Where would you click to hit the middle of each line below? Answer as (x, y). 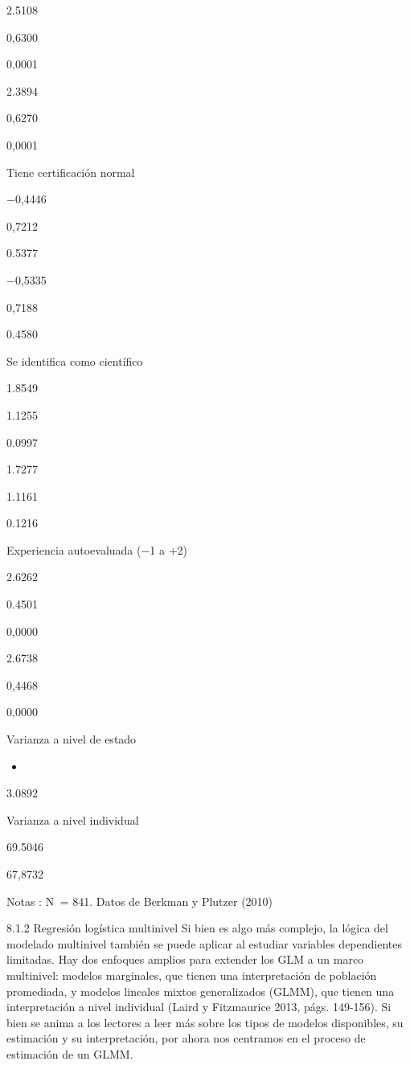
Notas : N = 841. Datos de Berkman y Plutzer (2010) (140, 901)
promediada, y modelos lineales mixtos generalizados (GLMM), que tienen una (201, 991)
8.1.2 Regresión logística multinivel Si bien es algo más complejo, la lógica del (197, 928)
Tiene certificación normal (71, 172)
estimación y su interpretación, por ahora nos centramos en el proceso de (186, 1038)
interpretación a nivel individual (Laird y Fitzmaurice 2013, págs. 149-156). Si (199, 1007)
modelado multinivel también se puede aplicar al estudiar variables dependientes (204, 943)
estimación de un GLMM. (70, 1053)
